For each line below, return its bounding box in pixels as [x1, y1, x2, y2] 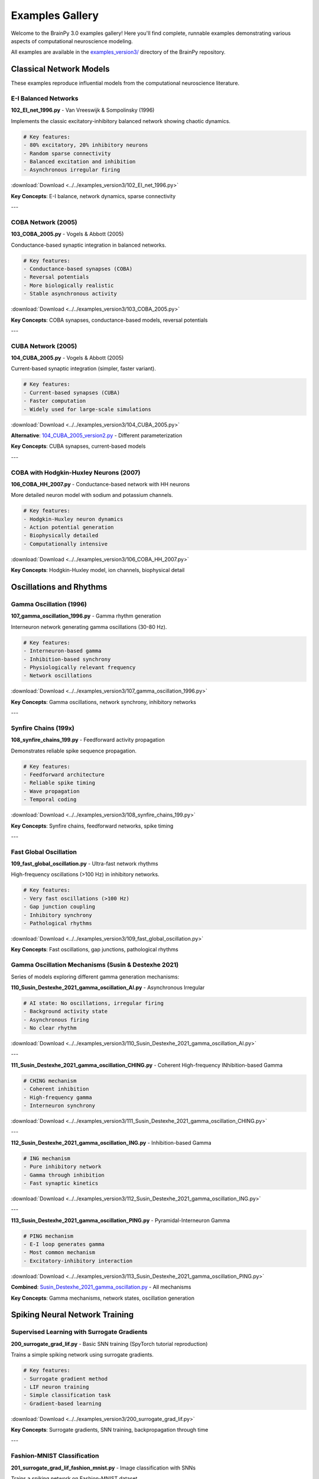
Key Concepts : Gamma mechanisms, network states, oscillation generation [11, 1294, 195, 1302]
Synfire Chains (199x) [11, 724, 75, 732]
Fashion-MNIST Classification [11, 1452, 99, 1460]
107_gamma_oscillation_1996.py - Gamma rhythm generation [11, 612, 161, 619]
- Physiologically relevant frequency [23, 664, 136, 671]
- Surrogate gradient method [23, 1375, 108, 1382]
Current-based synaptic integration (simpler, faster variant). [11, 365, 157, 372]
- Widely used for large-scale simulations [23, 406, 152, 412]
